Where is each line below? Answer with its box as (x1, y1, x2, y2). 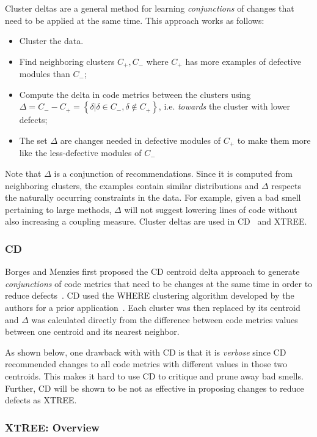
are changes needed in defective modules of (60, 134, 221, 147)
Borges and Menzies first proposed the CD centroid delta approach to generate (5, 265, 300, 278)
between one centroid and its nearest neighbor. (5, 325, 180, 338)
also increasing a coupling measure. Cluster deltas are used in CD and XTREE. (5, 215, 307, 228)
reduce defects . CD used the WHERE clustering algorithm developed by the (5, 289, 294, 302)
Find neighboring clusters (19, 54, 115, 67)
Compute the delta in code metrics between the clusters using (19, 88, 251, 100)
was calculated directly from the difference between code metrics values (31, 313, 298, 326)
